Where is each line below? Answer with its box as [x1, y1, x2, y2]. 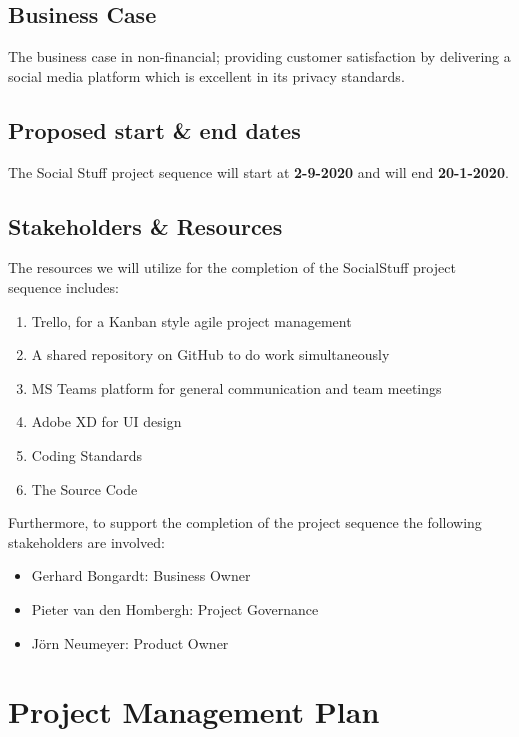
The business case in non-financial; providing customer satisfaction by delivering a [8, 46, 511, 67]
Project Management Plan [8, 691, 380, 732]
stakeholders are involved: [8, 531, 165, 552]
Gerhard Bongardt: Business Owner [31, 565, 251, 586]
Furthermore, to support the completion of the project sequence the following [8, 512, 482, 533]
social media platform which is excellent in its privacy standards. [8, 65, 405, 86]
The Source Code [31, 478, 138, 499]
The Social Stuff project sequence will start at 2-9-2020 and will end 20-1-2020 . [8, 161, 509, 182]
